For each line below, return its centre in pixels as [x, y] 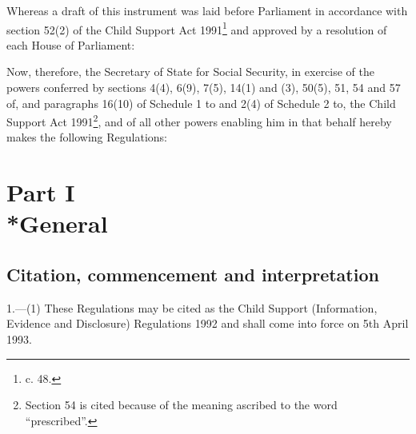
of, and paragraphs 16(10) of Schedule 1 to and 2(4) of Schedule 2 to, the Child [201, 103]
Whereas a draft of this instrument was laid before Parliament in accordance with [207, 10]
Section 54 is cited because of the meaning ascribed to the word [181, 405]
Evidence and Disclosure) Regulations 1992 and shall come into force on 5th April [208, 323]
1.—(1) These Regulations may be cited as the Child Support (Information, [192, 307]
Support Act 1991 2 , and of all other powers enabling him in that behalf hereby [199, 120]
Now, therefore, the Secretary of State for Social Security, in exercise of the [191, 72]
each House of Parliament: [71, 44]
